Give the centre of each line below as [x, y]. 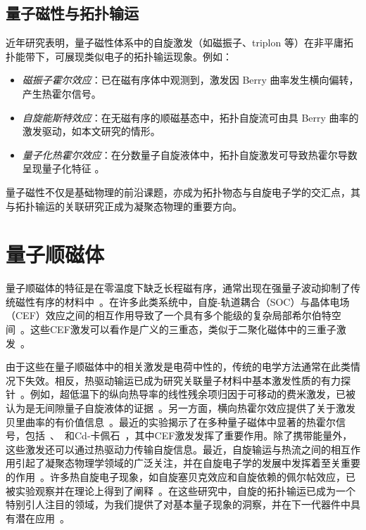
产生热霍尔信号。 [62, 93]
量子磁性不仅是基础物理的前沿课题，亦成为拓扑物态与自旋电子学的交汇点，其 [183, 192]
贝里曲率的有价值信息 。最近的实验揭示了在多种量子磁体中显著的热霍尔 [171, 421]
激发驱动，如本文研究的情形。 [91, 131]
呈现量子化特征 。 [63, 168]
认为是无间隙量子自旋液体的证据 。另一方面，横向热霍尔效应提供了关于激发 [181, 408]
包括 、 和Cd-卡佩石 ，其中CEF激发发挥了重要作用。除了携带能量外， [189, 435]
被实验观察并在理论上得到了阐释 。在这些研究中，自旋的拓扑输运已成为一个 [181, 490]
